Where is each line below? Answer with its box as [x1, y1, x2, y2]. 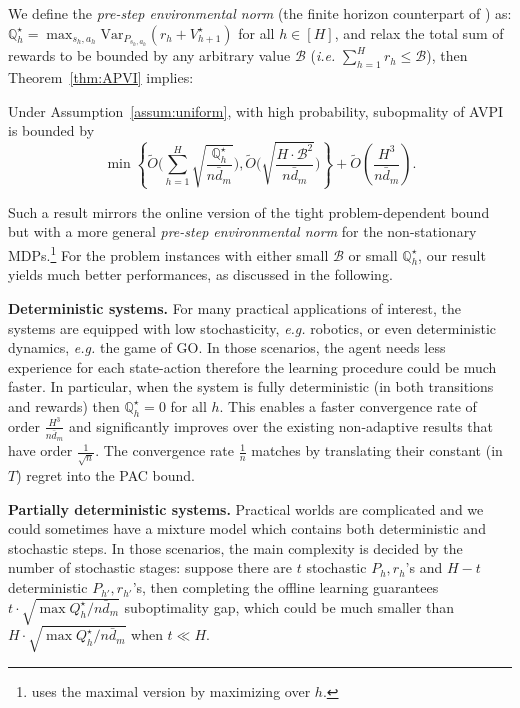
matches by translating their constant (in [251, 440, 503, 461]
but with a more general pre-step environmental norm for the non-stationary [8, 221, 477, 242]
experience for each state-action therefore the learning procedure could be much [8, 356, 497, 377]
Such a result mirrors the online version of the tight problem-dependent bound [8, 201, 490, 222]
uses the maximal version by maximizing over [31, 680, 311, 701]
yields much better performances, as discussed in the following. [8, 264, 393, 285]
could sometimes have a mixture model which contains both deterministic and [8, 518, 486, 539]
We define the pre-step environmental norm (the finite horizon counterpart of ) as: [8, 3, 512, 23]
